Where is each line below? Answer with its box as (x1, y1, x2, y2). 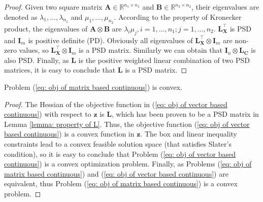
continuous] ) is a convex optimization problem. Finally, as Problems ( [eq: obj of (4, 158, 252, 169)
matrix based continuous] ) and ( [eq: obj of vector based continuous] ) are (4, 168, 228, 179)
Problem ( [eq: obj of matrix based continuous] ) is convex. (4, 81, 182, 92)
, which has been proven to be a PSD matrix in (111, 109, 259, 119)
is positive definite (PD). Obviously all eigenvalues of (28, 35, 193, 45)
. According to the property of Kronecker (114, 11, 242, 22)
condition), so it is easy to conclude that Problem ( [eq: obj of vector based (4, 148, 236, 159)
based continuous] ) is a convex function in (4, 128, 135, 139)
